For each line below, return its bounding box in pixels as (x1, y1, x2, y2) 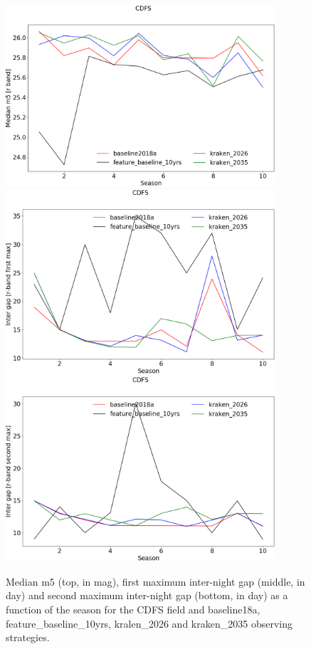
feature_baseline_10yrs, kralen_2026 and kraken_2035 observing (6, 616, 292, 630)
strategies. (6, 630, 50, 645)
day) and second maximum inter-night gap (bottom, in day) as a (6, 588, 288, 603)
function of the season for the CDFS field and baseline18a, (6, 602, 260, 617)
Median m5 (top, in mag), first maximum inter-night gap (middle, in (6, 574, 305, 589)
